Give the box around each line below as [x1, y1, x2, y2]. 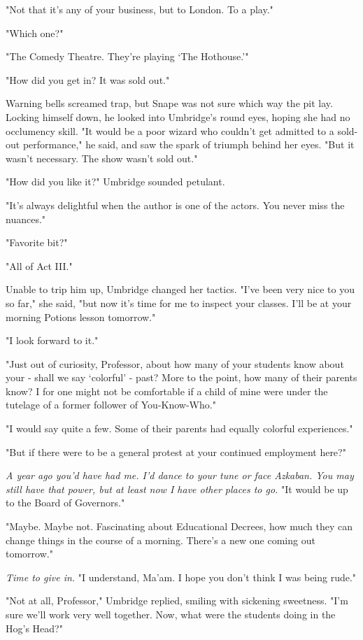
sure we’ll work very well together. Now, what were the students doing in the [6, 607, 336, 621]
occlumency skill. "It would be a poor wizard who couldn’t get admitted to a [6, 123, 334, 138]
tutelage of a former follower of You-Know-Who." [6, 397, 216, 412]
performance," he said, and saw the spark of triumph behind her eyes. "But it [22, 137, 355, 152]
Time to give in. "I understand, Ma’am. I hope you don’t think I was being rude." [6, 569, 357, 584]
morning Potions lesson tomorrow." [6, 309, 156, 324]
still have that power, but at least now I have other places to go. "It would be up [6, 481, 348, 496]
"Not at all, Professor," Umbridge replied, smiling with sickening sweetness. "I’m [6, 593, 348, 608]
